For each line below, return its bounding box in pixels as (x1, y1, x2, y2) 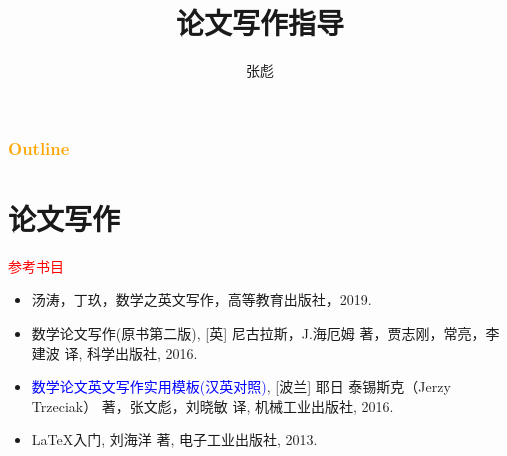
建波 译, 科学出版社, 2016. (31, 342, 198, 363)
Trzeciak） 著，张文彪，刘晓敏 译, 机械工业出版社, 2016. (31, 395, 394, 416)
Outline (8, 135, 70, 160)
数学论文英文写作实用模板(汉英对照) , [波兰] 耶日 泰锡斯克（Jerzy (31, 376, 451, 397)
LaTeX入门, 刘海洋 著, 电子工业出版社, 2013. (31, 429, 318, 450)
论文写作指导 (175, 2, 344, 43)
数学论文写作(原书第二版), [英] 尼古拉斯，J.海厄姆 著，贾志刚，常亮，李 (31, 322, 500, 343)
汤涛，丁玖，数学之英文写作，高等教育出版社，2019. (31, 289, 372, 310)
